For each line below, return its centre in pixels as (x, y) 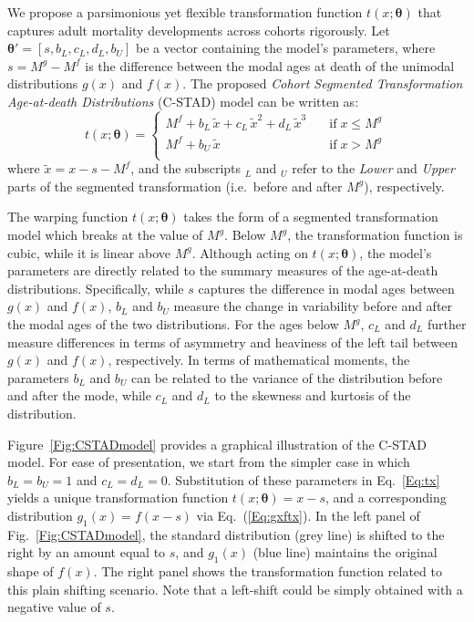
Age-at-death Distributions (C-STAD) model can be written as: (183, 101)
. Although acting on (250, 252)
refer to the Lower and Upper (373, 168)
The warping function (68, 217)
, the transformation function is (375, 235)
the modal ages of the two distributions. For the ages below (173, 324)
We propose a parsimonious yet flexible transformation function (185, 12)
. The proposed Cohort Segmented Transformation (323, 83)
